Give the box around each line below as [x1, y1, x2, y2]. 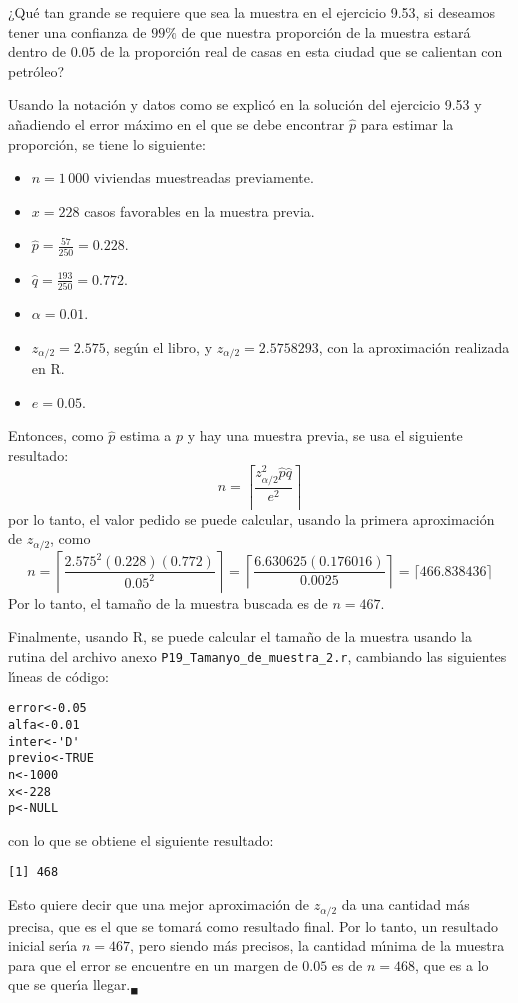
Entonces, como [8, 425, 104, 446]
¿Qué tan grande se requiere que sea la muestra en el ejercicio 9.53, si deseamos [8, 2, 496, 22]
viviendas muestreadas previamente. [93, 167, 314, 188]
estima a [119, 425, 172, 446]
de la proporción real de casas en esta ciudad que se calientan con [100, 41, 503, 62]
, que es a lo [414, 954, 489, 975]
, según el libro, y [105, 336, 213, 357]
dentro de [8, 41, 66, 62]
